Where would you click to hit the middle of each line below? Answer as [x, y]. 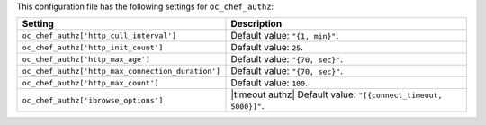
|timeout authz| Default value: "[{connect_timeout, [337, 94]
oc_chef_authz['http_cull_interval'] [99, 36]
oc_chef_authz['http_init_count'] [93, 47]
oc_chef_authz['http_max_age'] [86, 59]
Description [256, 24]
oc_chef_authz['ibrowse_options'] [93, 100]
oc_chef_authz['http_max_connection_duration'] [121, 71]
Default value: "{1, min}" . [285, 36]
